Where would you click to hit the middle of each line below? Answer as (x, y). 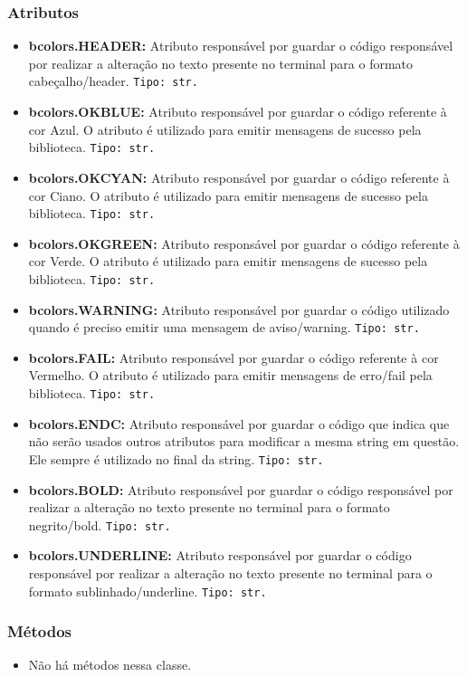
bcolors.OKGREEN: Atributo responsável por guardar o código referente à (244, 243)
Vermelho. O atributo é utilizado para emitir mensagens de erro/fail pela (230, 375)
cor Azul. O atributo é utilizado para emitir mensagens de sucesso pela (225, 129)
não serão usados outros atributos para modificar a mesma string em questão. (244, 441)
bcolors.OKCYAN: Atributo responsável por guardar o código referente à (239, 177)
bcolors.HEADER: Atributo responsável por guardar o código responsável (241, 46)
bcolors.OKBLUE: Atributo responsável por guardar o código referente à (238, 112)
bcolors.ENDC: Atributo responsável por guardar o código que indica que (239, 423)
